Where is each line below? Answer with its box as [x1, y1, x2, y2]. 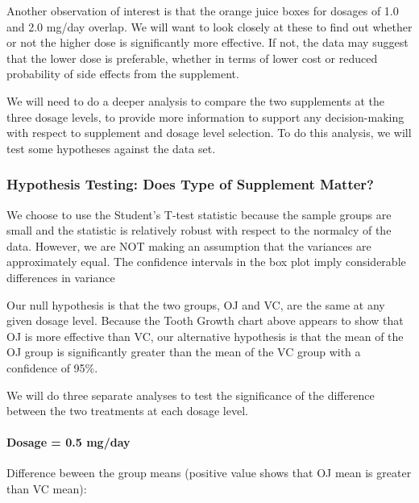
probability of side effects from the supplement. [6, 65, 239, 82]
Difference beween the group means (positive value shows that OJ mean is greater [6, 464, 412, 481]
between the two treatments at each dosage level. [6, 402, 248, 419]
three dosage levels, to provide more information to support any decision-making [6, 108, 404, 125]
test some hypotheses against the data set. [6, 139, 216, 156]
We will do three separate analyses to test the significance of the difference [6, 386, 375, 403]
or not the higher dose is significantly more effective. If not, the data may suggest [6, 34, 409, 51]
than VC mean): [6, 480, 87, 497]
